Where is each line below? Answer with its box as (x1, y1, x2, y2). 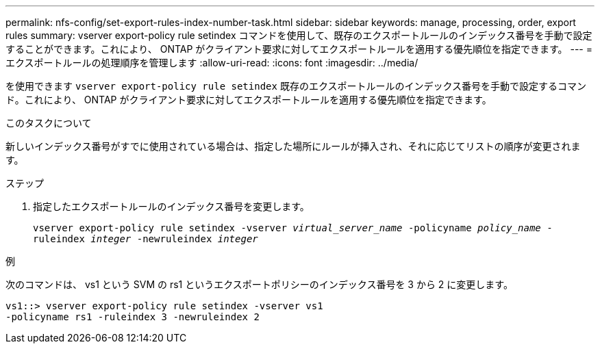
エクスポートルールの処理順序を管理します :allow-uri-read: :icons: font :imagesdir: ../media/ (5, 57, 418, 68)
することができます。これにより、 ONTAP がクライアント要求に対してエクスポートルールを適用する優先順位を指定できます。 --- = (5, 43, 592, 55)
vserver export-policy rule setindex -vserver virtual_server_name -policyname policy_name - (33, 222, 553, 233)
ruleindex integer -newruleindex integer (33, 233, 258, 244)
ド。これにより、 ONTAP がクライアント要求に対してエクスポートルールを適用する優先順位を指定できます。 (5, 94, 492, 105)
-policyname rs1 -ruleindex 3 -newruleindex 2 (5, 311, 260, 322)
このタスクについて (5, 117, 92, 129)
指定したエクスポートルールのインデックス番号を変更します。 (33, 201, 310, 212)
